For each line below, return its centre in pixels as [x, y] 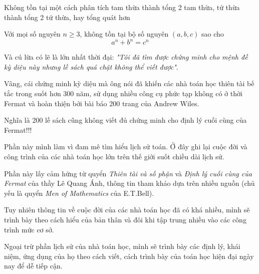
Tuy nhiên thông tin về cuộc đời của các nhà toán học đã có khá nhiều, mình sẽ [127, 210]
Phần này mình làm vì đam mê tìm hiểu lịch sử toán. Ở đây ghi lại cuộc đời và [126, 147]
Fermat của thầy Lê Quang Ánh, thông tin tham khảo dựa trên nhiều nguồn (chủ [129, 183]
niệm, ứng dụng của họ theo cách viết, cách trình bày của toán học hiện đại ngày [129, 256]
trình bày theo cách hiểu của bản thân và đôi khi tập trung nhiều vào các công [125, 219]
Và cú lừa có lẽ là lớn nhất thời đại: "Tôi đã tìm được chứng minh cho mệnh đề [126, 57]
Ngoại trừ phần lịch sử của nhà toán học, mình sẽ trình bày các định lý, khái [122, 246]
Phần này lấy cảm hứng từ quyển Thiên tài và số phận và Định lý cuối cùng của [128, 173]
